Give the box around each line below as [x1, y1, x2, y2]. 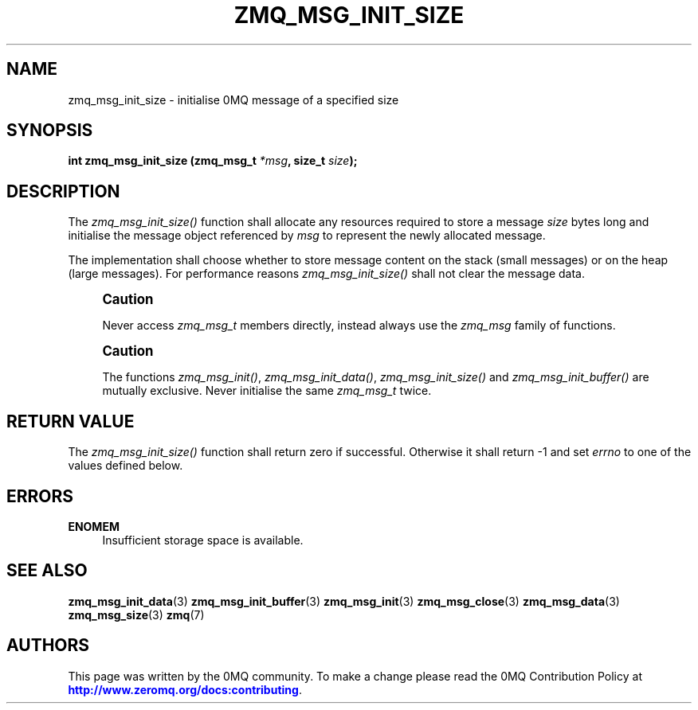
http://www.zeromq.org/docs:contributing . [68, 682, 302, 696]
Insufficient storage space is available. [102, 532, 304, 547]
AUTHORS [6, 635, 90, 656]
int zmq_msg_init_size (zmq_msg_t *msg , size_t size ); [68, 154, 358, 168]
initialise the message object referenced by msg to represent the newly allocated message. [68, 228, 546, 243]
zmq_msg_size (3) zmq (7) [68, 607, 205, 622]
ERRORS [6, 486, 74, 506]
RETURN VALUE [6, 411, 135, 431]
